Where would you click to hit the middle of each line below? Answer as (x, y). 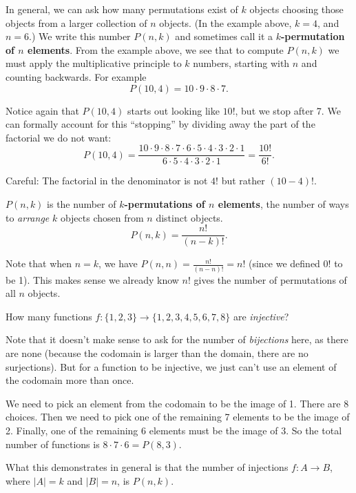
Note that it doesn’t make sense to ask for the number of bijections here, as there (177, 339)
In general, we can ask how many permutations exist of (122, 9)
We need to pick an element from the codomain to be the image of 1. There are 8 (177, 403)
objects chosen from (102, 217)
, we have (118, 263)
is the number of (82, 204)
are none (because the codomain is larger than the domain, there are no (157, 352)
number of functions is (53, 444)
